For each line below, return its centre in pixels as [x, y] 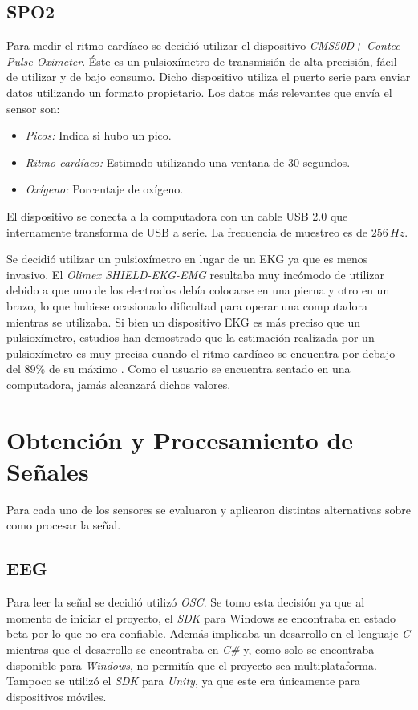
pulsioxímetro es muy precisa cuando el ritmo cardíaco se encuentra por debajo [201, 353]
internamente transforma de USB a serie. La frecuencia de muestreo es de [187, 231]
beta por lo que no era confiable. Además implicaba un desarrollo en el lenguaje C [209, 633]
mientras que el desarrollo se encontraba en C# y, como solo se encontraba [191, 649]
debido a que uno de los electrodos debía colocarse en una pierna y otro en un [198, 290]
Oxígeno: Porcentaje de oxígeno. [104, 189]
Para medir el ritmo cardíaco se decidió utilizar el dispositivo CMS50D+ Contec [203, 45]
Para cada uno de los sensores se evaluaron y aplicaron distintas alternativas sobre [209, 509]
